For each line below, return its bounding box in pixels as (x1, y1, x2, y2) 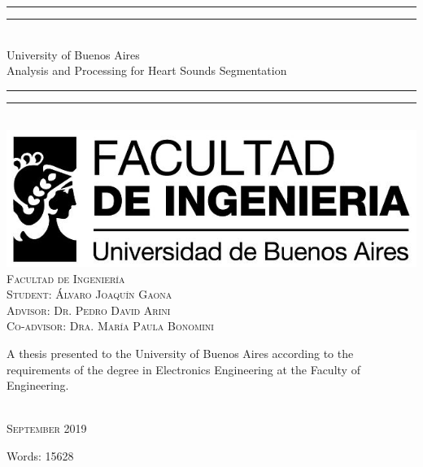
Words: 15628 (7, 447, 74, 465)
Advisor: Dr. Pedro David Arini (7, 301, 171, 318)
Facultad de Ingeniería (7, 269, 125, 286)
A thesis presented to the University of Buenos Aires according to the (7, 345, 354, 362)
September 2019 (7, 420, 87, 437)
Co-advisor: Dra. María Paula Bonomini (7, 317, 214, 334)
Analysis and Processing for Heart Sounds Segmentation (7, 62, 287, 79)
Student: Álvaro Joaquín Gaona (7, 286, 172, 303)
